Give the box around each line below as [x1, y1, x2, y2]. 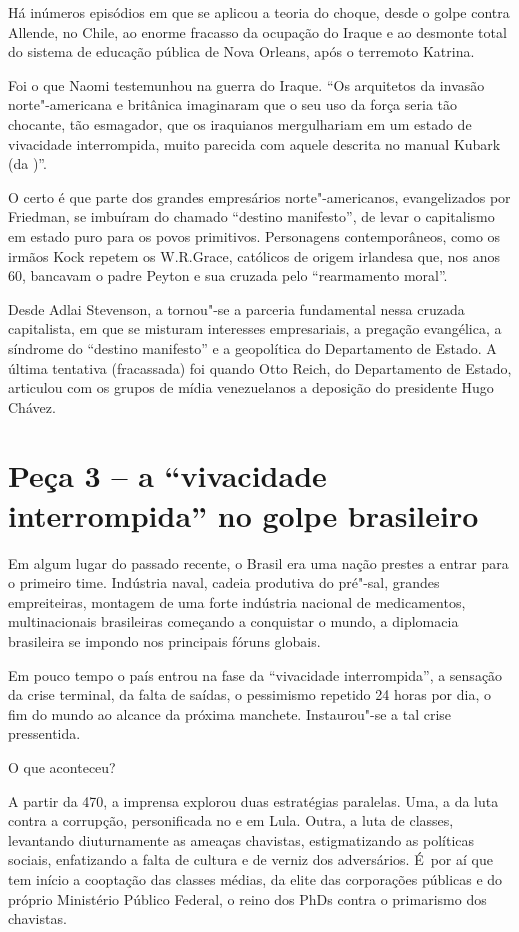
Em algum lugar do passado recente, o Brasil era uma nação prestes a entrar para [8, 552, 509, 573]
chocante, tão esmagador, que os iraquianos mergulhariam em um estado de [8, 113, 472, 134]
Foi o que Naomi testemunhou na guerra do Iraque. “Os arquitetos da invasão [8, 74, 485, 95]
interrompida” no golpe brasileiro [8, 494, 479, 535]
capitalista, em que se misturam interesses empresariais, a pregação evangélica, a [8, 318, 502, 339]
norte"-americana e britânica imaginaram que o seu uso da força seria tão [8, 94, 458, 115]
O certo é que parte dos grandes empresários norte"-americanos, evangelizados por [8, 186, 511, 207]
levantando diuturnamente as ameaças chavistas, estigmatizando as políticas [8, 829, 475, 850]
